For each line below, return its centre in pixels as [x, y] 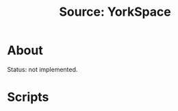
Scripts [28, 97]
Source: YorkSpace [115, 12]
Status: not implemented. [42, 69]
